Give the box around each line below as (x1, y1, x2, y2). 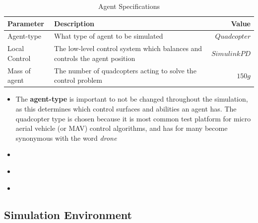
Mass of (7, 65, 31, 75)
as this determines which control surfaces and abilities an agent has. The (15, 104, 237, 113)
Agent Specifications (98, 1, 160, 11)
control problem (54, 75, 102, 85)
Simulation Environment (4, 207, 132, 222)
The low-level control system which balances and (54, 43, 202, 54)
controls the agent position (54, 53, 135, 63)
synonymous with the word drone (15, 132, 117, 143)
